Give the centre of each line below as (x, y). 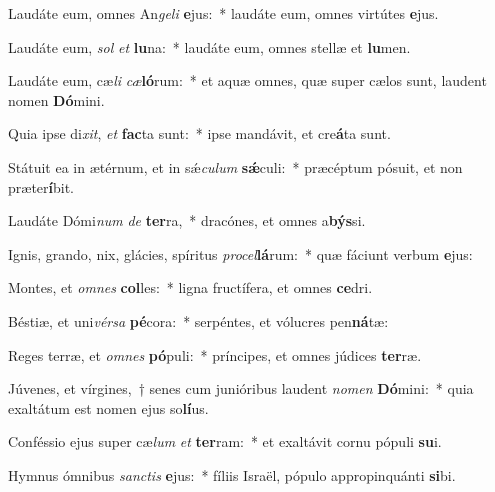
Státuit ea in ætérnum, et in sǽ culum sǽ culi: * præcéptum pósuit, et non (235, 166)
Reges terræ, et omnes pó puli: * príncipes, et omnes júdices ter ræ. (215, 354)
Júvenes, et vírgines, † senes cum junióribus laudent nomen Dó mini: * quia (241, 388)
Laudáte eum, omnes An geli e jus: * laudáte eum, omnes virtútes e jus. (223, 13)
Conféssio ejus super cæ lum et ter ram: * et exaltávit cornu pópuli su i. (225, 441)
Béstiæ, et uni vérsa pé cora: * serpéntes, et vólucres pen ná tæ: (198, 320)
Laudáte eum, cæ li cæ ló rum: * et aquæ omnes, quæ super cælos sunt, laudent (247, 80)
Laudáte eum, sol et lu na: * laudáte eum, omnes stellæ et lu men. (209, 46)
